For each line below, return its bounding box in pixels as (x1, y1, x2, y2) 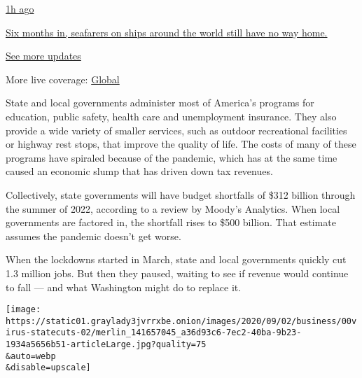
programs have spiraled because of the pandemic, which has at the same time (6, 150, 337, 164)
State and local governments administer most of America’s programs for (6, 95, 314, 110)
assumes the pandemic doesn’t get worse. (6, 228, 181, 243)
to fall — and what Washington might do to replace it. (6, 279, 242, 294)
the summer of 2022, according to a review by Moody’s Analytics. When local (6, 201, 340, 216)
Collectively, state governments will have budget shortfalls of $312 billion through (6, 187, 356, 202)
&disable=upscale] (6, 363, 91, 373)
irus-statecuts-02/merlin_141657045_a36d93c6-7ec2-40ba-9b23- (6, 328, 302, 338)
